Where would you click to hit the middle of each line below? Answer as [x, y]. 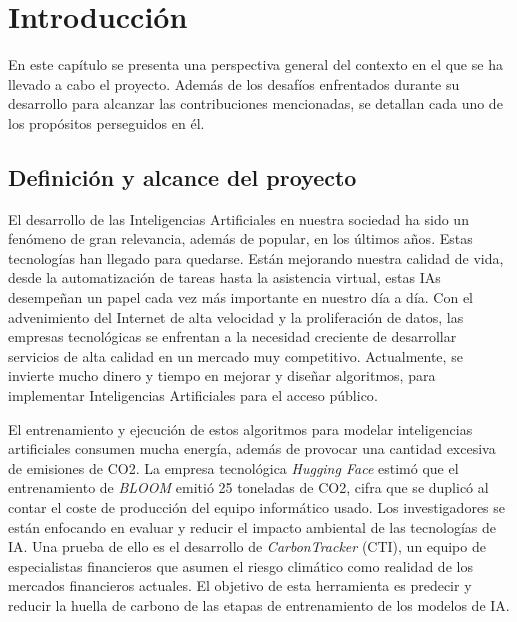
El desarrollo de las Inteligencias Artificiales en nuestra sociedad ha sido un [238, 218]
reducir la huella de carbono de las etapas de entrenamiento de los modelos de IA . [259, 604]
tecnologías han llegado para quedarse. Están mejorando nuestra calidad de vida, [256, 257]
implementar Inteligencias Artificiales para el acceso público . [193, 395]
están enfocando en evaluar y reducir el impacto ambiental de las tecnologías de [252, 526]
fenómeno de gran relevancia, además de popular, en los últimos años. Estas [240, 238]
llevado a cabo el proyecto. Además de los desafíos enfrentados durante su [234, 83]
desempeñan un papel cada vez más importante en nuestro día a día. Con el [241, 297]
